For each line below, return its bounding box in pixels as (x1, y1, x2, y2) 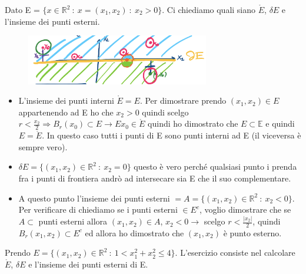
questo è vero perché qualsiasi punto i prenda (134, 160, 297, 173)
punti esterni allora (38, 215, 108, 227)
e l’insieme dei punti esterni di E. (28, 258, 148, 270)
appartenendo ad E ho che (18, 105, 114, 118)
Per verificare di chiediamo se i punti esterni (18, 203, 178, 216)
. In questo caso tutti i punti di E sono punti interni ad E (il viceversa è (42, 129, 301, 141)
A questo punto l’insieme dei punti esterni (18, 192, 170, 204)
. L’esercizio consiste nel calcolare (175, 246, 295, 259)
